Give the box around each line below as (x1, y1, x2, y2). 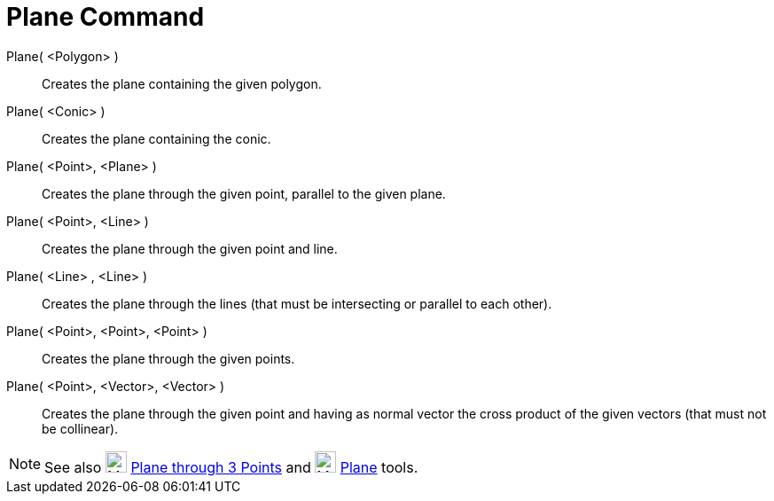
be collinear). (42, 420, 119, 436)
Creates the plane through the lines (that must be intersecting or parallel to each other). (42, 295, 552, 311)
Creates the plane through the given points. (42, 350, 295, 366)
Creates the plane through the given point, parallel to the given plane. (42, 185, 446, 201)
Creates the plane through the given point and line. (42, 240, 338, 256)
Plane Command (6, 2, 205, 32)
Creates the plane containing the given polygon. (42, 75, 322, 91)
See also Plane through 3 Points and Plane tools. (44, 458, 418, 476)
